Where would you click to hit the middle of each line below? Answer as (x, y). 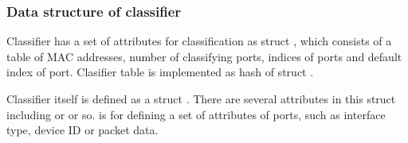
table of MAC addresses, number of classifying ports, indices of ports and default (204, 56)
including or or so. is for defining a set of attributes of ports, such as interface (196, 114)
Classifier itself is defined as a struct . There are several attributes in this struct (201, 99)
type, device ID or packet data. (82, 130)
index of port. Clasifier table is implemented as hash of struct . (160, 72)
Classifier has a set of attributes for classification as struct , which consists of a (199, 41)
